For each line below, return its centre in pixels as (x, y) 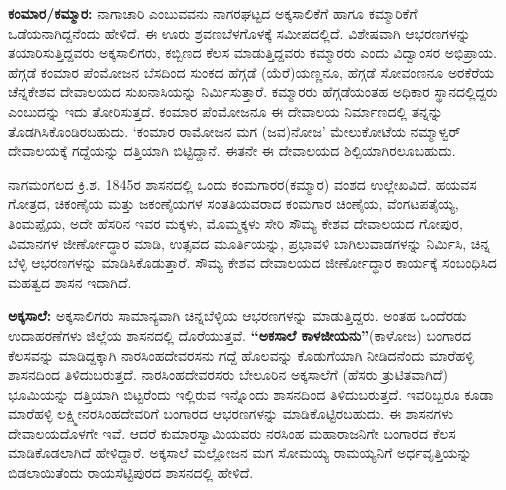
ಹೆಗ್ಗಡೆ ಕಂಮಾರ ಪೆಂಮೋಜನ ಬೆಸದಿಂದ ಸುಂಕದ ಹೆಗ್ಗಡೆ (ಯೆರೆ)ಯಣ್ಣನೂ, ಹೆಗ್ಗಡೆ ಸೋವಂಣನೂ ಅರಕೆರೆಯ (251, 71)
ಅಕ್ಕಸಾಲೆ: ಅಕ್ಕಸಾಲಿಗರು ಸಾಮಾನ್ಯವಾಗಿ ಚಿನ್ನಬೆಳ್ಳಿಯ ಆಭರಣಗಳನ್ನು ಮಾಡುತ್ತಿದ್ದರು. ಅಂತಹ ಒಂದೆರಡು (237, 315)
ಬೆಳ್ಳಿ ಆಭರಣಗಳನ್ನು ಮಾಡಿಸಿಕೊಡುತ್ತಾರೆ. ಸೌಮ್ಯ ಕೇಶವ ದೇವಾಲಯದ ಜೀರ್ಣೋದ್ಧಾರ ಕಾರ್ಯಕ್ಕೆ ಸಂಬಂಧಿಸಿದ (252, 262)
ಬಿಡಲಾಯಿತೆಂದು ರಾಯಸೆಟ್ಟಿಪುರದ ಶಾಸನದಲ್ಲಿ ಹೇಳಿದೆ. (131, 472)
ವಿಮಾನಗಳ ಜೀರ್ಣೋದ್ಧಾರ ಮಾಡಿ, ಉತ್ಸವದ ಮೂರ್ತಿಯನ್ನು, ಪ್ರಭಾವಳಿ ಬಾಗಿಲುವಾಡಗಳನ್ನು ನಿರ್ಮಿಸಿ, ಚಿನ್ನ (249, 242)
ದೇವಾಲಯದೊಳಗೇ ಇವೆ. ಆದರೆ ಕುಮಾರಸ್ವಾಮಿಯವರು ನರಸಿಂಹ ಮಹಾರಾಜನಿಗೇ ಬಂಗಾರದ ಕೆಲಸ (232, 432)
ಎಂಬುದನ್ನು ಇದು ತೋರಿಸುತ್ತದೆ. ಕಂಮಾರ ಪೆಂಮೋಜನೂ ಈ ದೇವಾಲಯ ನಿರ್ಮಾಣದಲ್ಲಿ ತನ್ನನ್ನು (225, 110)
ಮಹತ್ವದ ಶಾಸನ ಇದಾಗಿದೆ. (70, 281)
